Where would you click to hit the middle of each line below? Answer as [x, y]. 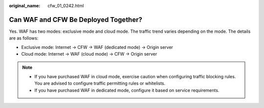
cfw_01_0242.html [66, 6]
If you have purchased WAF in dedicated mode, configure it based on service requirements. [127, 90]
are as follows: [24, 38]
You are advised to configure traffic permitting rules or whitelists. [100, 84]
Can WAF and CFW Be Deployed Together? [76, 20]
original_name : [25, 6]
